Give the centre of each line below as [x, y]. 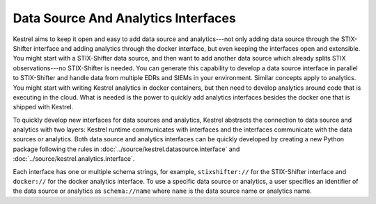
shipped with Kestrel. [43, 107]
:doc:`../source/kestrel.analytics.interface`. [74, 159]
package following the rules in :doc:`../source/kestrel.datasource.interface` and [126, 149]
